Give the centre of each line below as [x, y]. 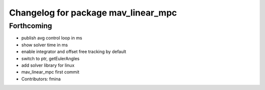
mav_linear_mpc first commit [50, 72]
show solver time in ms [45, 45]
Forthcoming [31, 26]
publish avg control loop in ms [52, 38]
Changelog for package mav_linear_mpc [93, 13]
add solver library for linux [48, 65]
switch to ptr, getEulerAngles [50, 58]
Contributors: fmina [41, 79]
